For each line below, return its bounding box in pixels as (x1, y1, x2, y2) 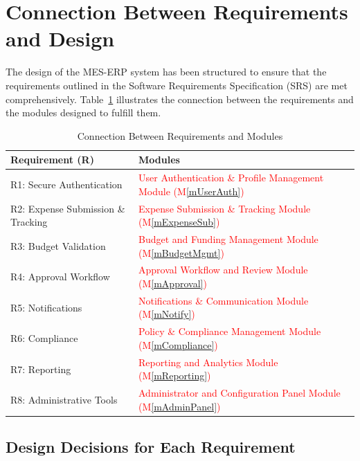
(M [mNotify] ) (138, 307, 195, 321)
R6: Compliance (10, 331, 78, 345)
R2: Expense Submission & (10, 201, 125, 215)
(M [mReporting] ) (138, 368, 211, 383)
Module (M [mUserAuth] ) (138, 183, 244, 198)
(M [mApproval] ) (138, 276, 207, 291)
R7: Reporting (10, 361, 71, 376)
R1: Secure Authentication (10, 177, 123, 191)
